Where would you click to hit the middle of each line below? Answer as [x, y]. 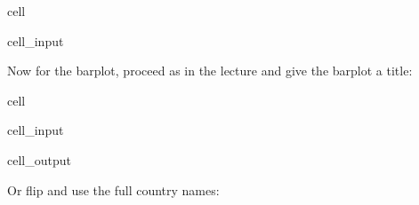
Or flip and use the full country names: [113, 189]
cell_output [39, 159]
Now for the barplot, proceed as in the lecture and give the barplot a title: [210, 71]
